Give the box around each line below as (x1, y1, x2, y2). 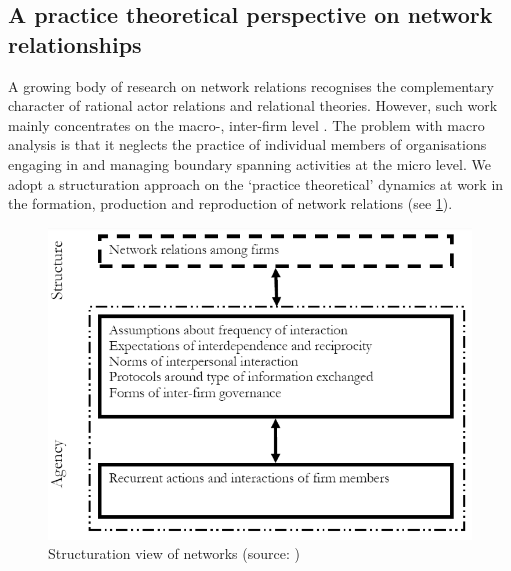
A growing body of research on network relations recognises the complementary (8, 75, 494, 96)
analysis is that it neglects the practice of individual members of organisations (8, 134, 487, 155)
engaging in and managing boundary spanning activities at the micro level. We (8, 153, 491, 174)
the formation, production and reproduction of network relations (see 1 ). (8, 193, 453, 214)
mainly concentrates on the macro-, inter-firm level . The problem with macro (8, 114, 485, 135)
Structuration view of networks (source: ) (48, 543, 300, 564)
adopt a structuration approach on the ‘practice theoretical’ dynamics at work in (8, 173, 504, 194)
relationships (8, 28, 142, 59)
